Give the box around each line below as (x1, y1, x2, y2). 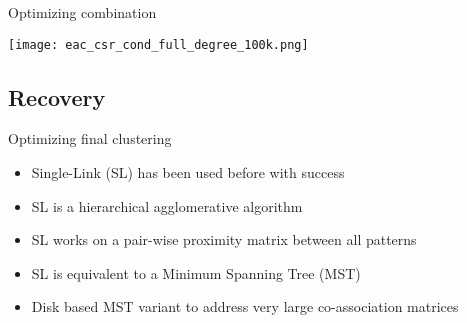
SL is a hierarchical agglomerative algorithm (31, 195, 303, 216)
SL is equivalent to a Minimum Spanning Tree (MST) (31, 262, 361, 283)
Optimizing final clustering (8, 128, 172, 149)
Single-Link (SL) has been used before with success (31, 162, 345, 183)
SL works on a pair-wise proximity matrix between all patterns (31, 229, 417, 250)
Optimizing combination (8, 2, 157, 22)
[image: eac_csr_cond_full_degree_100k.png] (8, 37, 309, 52)
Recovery (8, 81, 106, 112)
